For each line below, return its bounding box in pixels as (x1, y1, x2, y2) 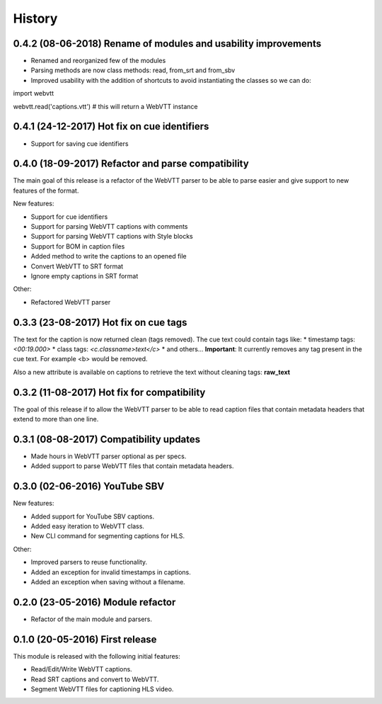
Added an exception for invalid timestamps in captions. (30, 567, 191, 577)
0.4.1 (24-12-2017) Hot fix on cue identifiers (13, 120, 209, 132)
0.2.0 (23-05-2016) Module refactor (13, 596, 176, 608)
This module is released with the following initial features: (13, 652, 180, 660)
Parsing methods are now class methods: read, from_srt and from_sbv (30, 66, 236, 74)
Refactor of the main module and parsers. (30, 615, 152, 623)
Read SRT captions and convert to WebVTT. (30, 675, 159, 683)
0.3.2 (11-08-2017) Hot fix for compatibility (13, 386, 206, 398)
